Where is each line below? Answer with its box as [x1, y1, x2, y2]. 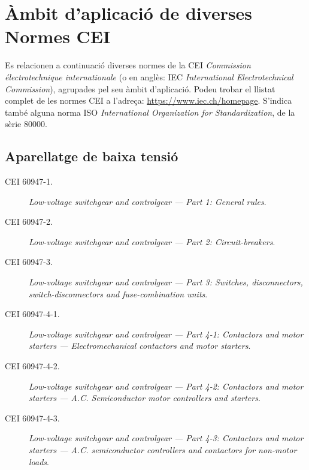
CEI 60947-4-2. [5, 360, 60, 372]
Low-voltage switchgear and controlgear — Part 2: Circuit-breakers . [29, 235, 275, 248]
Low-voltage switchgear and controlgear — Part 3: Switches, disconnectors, [29, 276, 303, 288]
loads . [29, 455, 49, 468]
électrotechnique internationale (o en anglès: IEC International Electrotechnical [5, 70, 293, 83]
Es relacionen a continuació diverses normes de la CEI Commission [5, 59, 251, 71]
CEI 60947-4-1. [5, 308, 60, 320]
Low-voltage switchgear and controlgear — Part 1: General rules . [29, 195, 266, 207]
